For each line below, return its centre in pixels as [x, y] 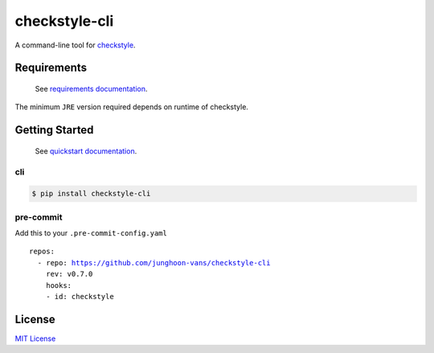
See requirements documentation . [91, 88]
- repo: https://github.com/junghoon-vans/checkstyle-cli [154, 263]
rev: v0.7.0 [69, 274]
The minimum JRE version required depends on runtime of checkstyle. [132, 107]
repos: [42, 252]
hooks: [59, 285]
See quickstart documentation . [86, 151]
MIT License [35, 339]
